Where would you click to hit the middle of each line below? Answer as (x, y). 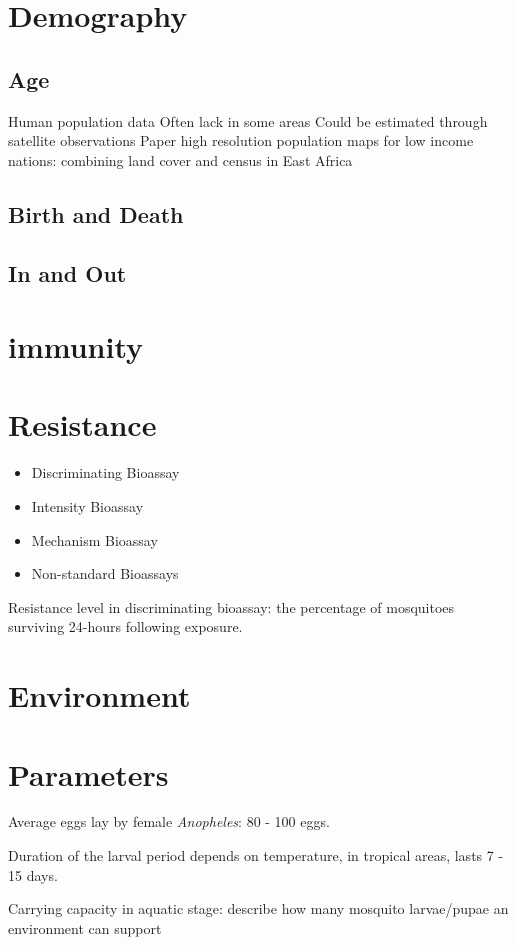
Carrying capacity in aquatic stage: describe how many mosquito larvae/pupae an (258, 908)
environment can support (85, 927)
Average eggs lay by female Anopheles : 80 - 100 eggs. (169, 821)
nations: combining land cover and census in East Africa (180, 159)
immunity (76, 346)
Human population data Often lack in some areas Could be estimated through (248, 120)
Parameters (88, 773)
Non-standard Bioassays (105, 573)
